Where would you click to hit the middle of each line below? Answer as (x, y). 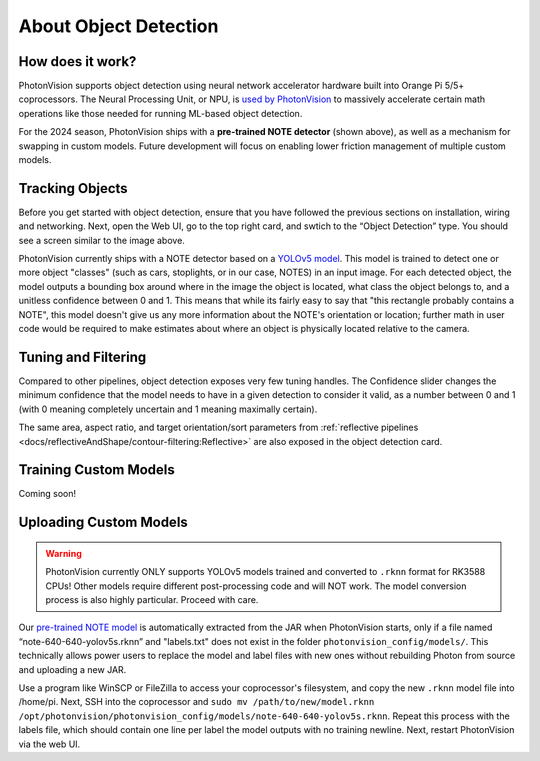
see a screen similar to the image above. (101, 240)
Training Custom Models (96, 470)
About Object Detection (118, 26)
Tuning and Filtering (82, 356)
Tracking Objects (73, 188)
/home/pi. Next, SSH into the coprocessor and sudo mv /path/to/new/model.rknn (196, 702)
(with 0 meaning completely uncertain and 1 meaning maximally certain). (168, 409)
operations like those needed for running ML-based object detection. (160, 113)
